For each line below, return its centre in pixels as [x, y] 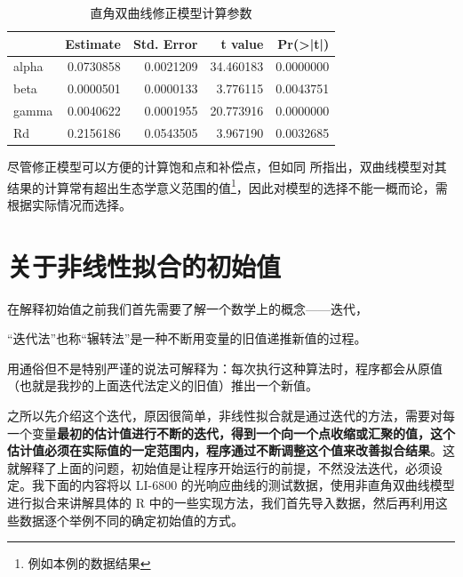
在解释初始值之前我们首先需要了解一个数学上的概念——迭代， [188, 308]
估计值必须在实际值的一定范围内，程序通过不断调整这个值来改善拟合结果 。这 [231, 450]
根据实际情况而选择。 [69, 204]
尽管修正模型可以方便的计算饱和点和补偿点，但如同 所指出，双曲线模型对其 [227, 167]
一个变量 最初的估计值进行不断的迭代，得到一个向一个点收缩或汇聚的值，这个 [231, 433]
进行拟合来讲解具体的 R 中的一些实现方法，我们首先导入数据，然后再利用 [221, 502]
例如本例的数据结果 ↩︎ [89, 563]
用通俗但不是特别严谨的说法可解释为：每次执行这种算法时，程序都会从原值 [225, 368]
